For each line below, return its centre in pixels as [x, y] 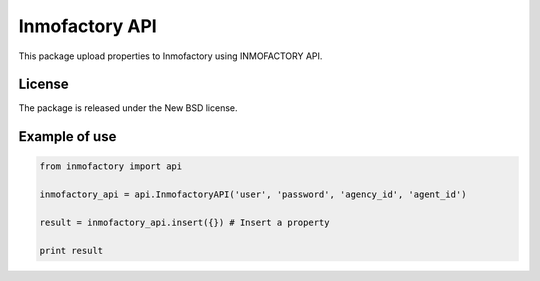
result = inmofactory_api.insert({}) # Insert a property [184, 223]
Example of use [67, 136]
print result [71, 250]
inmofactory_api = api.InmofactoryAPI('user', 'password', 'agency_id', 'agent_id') [253, 194]
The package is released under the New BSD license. [128, 108]
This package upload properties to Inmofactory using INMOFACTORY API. [170, 56]
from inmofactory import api [111, 166]
